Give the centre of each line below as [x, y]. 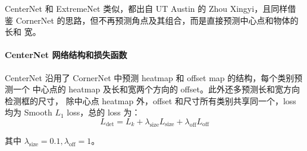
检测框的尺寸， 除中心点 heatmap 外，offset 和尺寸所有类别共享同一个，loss [151, 100]
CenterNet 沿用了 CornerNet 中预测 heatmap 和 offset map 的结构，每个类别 [150, 77]
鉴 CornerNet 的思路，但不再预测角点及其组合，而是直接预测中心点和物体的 [152, 20]
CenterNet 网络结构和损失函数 [66, 55]
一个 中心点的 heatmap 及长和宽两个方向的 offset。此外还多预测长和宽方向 [156, 89]
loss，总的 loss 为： [104, 112]
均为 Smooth [29, 112]
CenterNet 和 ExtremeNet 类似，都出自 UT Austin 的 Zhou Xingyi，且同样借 [151, 8]
